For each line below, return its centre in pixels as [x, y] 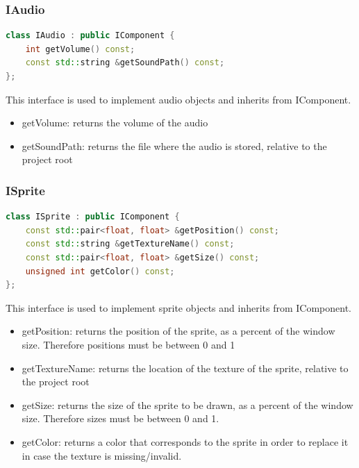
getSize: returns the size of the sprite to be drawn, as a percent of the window [187, 404]
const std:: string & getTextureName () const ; [130, 244]
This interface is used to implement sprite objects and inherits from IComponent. [178, 307]
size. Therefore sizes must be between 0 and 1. [120, 418]
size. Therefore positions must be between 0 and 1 [128, 344]
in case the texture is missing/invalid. [102, 455]
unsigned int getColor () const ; [100, 271]
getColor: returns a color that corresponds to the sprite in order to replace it [185, 441]
